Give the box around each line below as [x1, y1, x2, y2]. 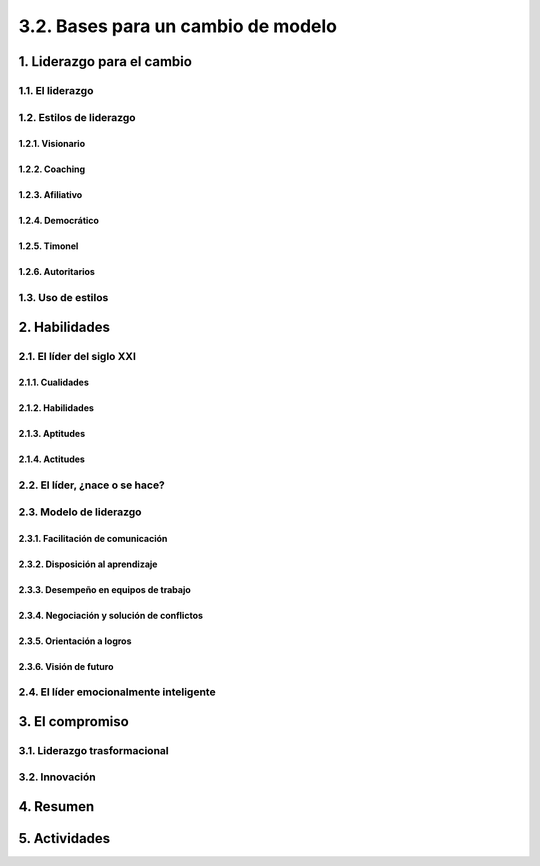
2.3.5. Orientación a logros [18, 635, 132, 647]
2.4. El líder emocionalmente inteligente [18, 685, 216, 699]
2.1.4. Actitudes [18, 453, 85, 465]
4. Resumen [18, 798, 95, 815]
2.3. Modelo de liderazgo [18, 505, 142, 519]
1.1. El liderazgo [18, 83, 94, 97]
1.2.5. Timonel [18, 240, 79, 252]
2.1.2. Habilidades [18, 402, 95, 414]
